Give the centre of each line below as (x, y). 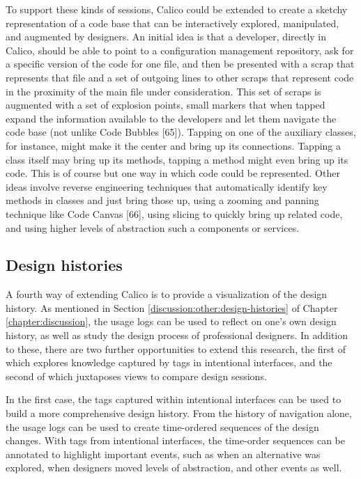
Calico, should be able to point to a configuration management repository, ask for (180, 50)
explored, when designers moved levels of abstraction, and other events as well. (174, 468)
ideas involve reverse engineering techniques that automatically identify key (167, 186)
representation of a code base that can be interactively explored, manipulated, (172, 23)
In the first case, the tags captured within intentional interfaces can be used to (174, 399)
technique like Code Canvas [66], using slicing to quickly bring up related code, (174, 213)
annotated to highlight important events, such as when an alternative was (163, 454)
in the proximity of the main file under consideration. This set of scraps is (163, 91)
